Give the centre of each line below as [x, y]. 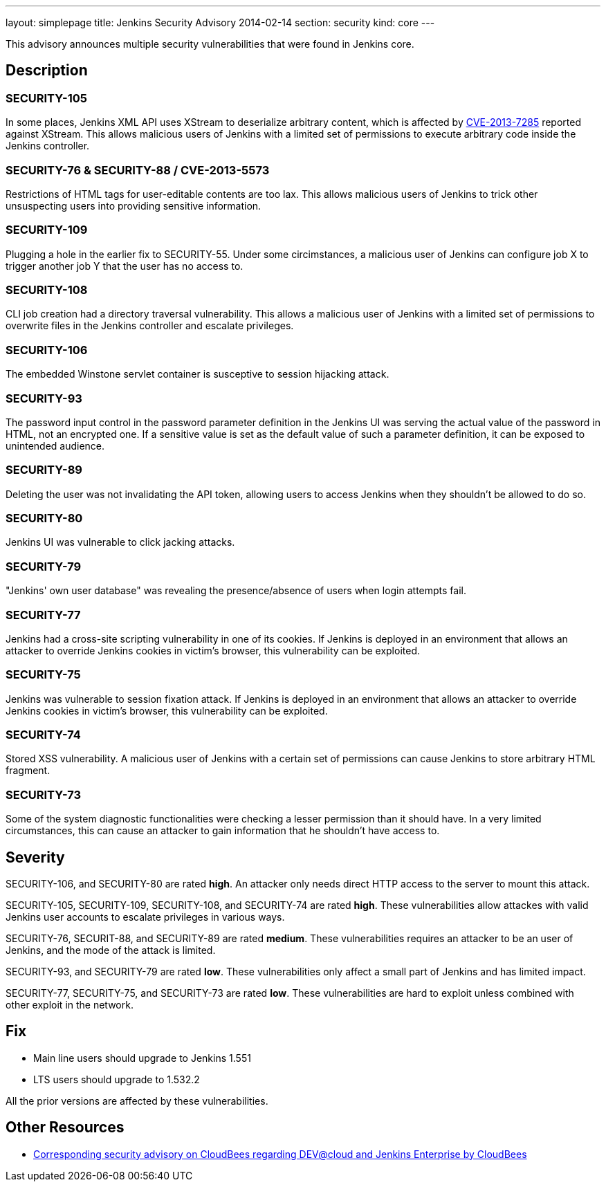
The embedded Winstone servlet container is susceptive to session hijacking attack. [198, 374]
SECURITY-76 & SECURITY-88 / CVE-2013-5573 [138, 170]
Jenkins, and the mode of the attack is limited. [111, 950]
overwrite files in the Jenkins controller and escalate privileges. [150, 326]
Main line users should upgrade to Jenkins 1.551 [142, 1058]
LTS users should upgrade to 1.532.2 [117, 1079]
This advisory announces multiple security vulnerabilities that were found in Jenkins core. [210, 44]
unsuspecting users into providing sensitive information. [134, 205]
